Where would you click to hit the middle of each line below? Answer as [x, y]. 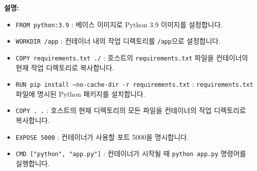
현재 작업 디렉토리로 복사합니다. [65, 67]
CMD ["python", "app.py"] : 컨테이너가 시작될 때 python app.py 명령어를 [131, 153]
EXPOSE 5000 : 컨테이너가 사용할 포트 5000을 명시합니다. [102, 137]
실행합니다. [33, 163]
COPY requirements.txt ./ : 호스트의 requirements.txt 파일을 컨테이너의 [132, 57]
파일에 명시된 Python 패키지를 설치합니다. [80, 93]
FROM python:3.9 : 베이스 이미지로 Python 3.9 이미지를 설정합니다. [119, 24]
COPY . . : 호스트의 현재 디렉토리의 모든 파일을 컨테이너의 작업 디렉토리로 [131, 110]
